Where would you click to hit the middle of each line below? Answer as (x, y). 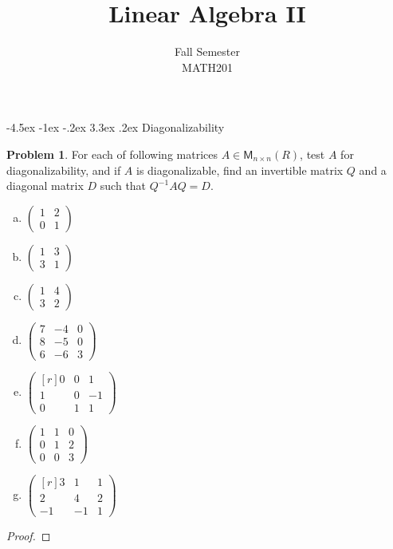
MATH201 (207, 67)
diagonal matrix (45, 186)
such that (123, 186)
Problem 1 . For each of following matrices (112, 154)
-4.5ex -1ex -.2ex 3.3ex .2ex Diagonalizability (116, 127)
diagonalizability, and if (64, 170)
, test (312, 154)
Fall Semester (207, 51)
